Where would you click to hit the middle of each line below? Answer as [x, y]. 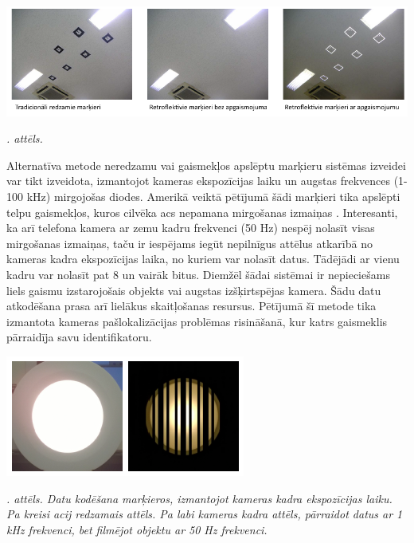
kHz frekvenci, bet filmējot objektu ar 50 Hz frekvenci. [137, 529]
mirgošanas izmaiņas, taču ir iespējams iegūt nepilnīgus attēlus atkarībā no [189, 243]
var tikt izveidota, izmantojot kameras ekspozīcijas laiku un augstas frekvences [199, 181]
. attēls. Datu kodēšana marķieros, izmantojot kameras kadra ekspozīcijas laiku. [199, 498]
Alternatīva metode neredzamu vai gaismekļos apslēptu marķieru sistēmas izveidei [206, 165]
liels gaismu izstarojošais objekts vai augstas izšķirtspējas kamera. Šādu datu [194, 290]
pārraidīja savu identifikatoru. [79, 337]
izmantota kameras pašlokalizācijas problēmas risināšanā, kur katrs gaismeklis [197, 321]
